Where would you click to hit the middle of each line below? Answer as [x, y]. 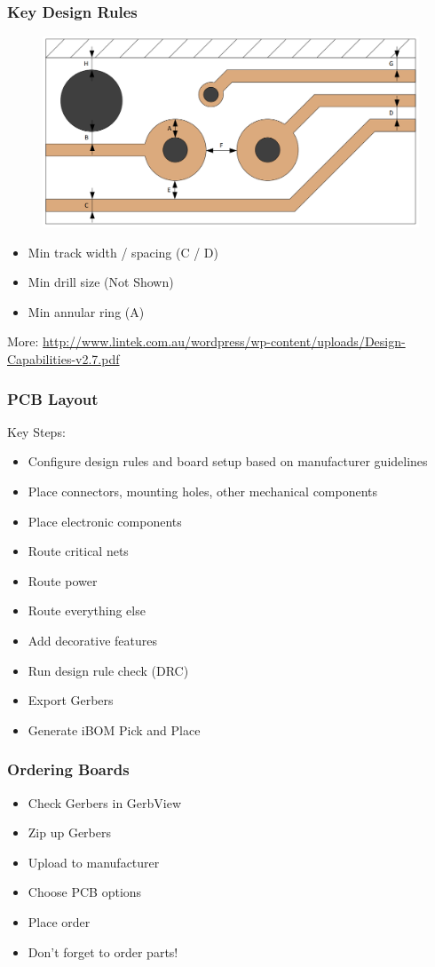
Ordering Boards [68, 769]
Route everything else [87, 610]
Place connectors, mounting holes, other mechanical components [203, 491]
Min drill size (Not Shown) [101, 282]
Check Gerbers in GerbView [105, 802]
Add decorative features [93, 641]
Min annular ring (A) [86, 311]
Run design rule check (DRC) [108, 670]
